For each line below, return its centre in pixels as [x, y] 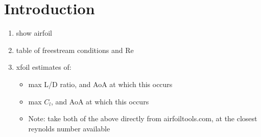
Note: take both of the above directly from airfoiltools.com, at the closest [143, 118]
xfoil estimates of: [44, 67]
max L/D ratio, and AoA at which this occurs [100, 84]
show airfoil [34, 33]
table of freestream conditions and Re [75, 50]
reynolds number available [69, 128]
